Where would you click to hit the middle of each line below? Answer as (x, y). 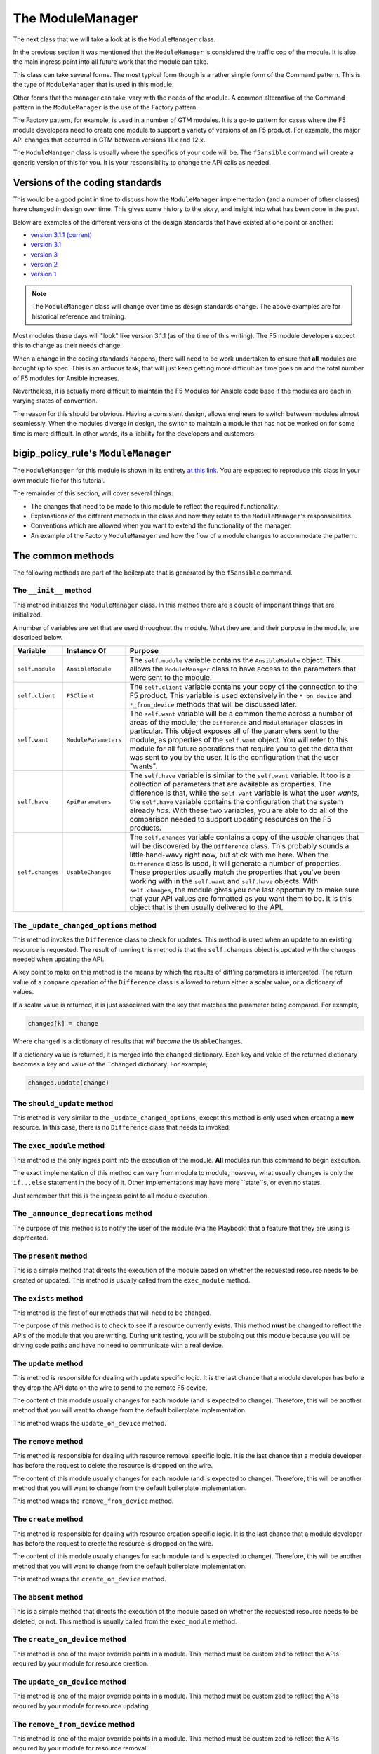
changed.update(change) (69, 1083)
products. (145, 828)
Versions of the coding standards (87, 182)
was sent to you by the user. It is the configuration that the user (234, 758)
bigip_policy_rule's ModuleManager (92, 454)
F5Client (81, 696)
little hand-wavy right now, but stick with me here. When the (229, 855)
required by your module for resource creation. (81, 1663)
